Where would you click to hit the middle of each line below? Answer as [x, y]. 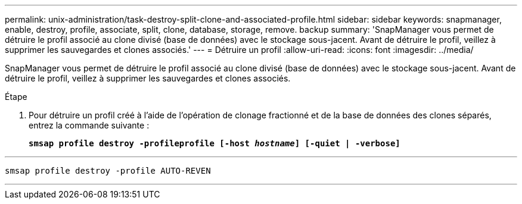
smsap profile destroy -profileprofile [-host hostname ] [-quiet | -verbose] [215, 143]
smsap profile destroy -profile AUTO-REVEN [108, 171]
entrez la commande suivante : [89, 125]
